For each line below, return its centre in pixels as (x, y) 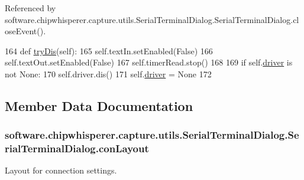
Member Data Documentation (99, 105)
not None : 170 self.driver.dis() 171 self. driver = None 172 (108, 73)
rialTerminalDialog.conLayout (77, 148)
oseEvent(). (25, 31)
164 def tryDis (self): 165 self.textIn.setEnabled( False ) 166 (109, 50)
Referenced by (30, 8)
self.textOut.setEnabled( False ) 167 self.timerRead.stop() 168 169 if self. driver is (149, 62)
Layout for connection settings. (61, 170)
